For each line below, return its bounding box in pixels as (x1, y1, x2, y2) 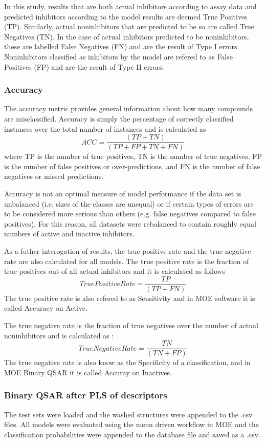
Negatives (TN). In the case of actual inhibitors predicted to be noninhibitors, (4, 31, 249, 42)
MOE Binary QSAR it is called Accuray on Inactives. (4, 367, 172, 377)
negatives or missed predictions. (4, 171, 104, 182)
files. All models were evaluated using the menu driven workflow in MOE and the (4, 419, 259, 430)
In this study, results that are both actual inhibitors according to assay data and (4, 1, 257, 11)
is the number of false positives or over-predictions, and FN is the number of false (4, 160, 260, 171)
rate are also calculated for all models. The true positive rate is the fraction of (4, 255, 249, 266)
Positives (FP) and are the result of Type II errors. (4, 61, 164, 72)
